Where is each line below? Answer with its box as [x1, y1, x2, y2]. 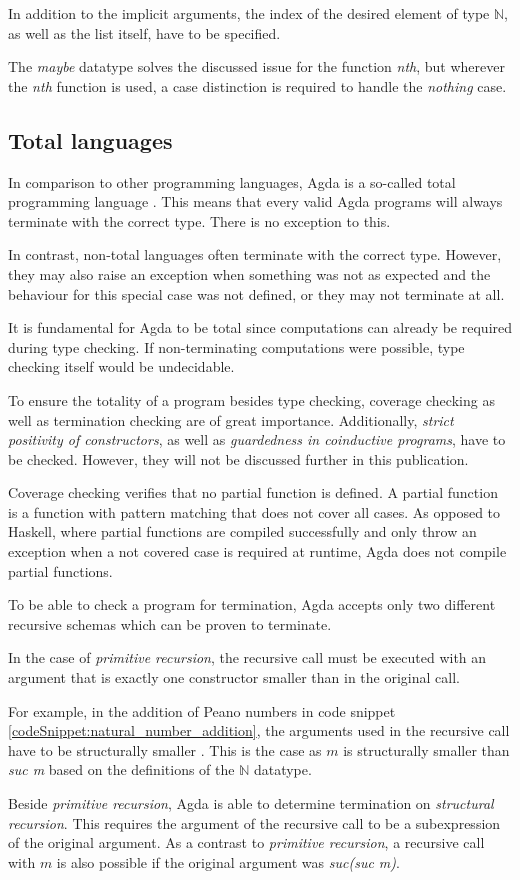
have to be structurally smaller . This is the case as [8, 739, 322, 760]
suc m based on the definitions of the [8, 759, 235, 780]
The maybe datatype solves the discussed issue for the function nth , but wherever [8, 56, 505, 77]
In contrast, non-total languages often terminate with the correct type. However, [8, 244, 502, 265]
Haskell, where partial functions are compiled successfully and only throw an [8, 521, 477, 542]
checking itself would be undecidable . [8, 356, 235, 377]
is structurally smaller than [343, 739, 510, 760]
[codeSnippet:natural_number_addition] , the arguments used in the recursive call [8, 720, 510, 741]
